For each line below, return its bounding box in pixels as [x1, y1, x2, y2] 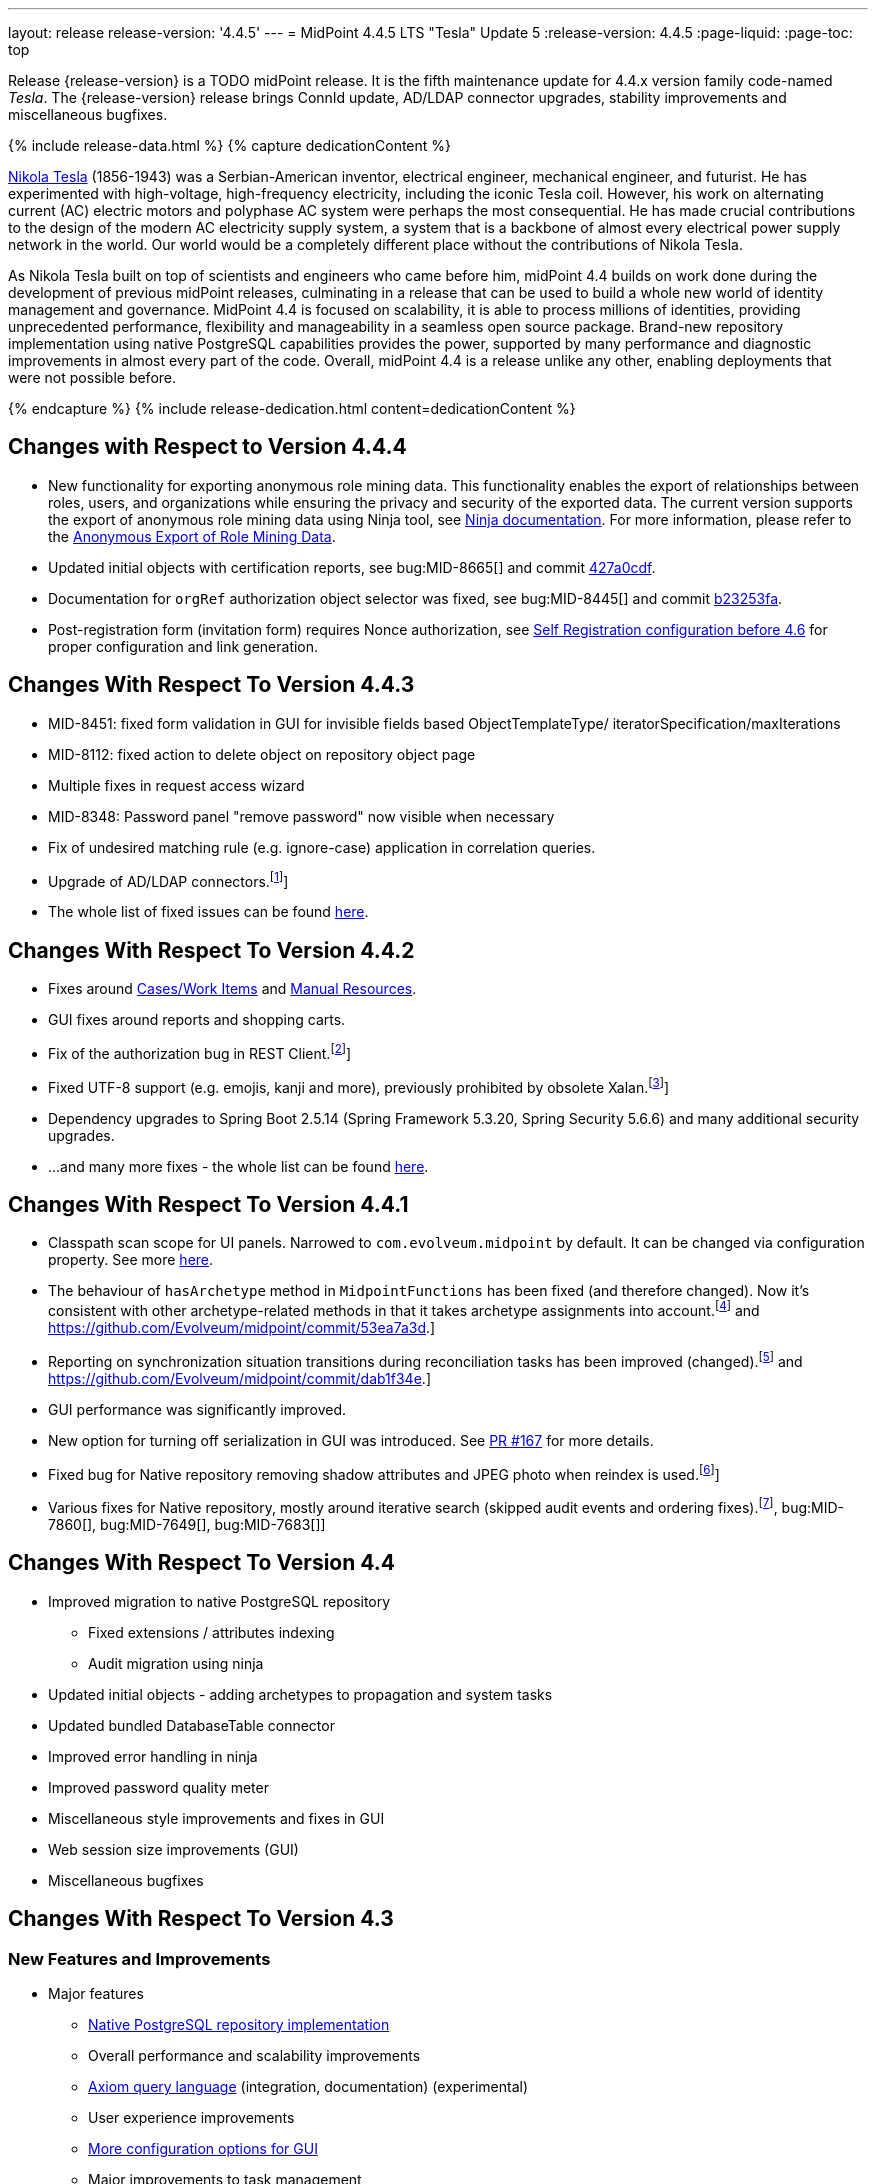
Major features [48, 1985, 144, 2003]
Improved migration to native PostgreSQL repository [48, 1592, 391, 1610]
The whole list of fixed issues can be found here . [48, 903, 369, 921]
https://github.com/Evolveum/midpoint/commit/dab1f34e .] [48, 1369, 431, 1387]
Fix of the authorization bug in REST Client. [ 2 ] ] [48, 1042, 352, 1062]
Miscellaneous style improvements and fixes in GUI [48, 1809, 385, 1827]
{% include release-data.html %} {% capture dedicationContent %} [8, 137, 452, 154]
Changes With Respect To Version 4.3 [8, 1906, 394, 1932]
